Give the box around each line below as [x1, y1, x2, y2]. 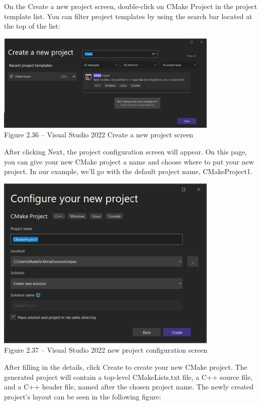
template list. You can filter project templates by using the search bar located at [4, 11, 252, 21]
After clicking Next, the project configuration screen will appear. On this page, [4, 146, 247, 157]
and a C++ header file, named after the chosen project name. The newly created [4, 381, 254, 392]
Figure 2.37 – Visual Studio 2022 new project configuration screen [4, 345, 208, 355]
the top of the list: [4, 21, 60, 31]
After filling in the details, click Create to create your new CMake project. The [4, 361, 247, 372]
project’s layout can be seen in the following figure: [4, 391, 161, 401]
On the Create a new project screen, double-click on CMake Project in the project [4, 1, 257, 11]
